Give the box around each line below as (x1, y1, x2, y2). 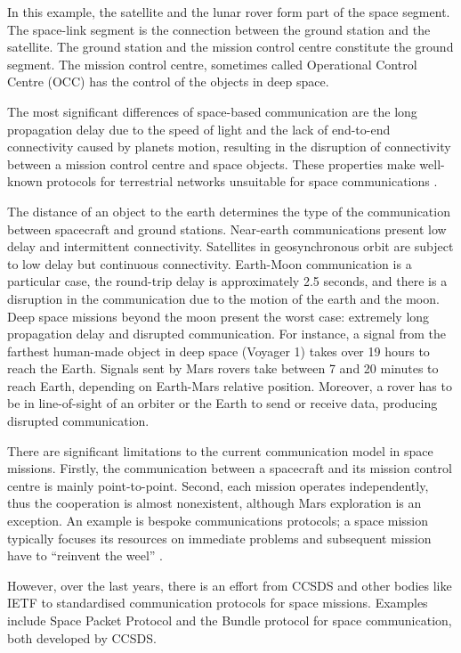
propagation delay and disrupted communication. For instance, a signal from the (7, 324, 446, 343)
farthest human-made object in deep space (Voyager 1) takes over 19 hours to (7, 341, 430, 360)
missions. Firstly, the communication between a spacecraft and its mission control (7, 459, 452, 478)
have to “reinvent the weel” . (7, 546, 164, 565)
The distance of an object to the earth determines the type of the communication (7, 201, 450, 220)
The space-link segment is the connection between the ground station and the (7, 20, 431, 38)
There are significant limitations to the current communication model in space (7, 441, 433, 460)
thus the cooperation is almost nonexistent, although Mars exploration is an (7, 494, 422, 512)
